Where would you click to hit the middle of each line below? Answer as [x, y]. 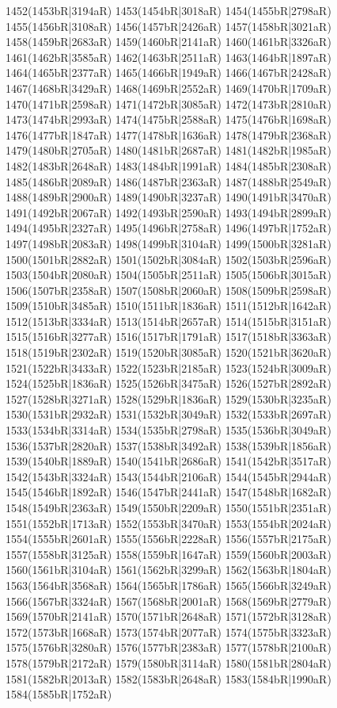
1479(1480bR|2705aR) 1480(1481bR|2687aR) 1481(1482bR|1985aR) [168, 150]
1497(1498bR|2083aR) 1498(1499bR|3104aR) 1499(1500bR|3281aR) [168, 243]
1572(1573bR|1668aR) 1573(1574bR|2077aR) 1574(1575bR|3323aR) [168, 631]
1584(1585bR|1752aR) [59, 694]
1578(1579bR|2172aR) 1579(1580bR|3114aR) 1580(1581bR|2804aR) [168, 662]
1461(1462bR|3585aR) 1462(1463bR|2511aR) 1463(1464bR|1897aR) [168, 57]
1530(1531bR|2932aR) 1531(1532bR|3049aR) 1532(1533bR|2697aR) [168, 414]
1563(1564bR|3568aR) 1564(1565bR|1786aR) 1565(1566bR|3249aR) [168, 585]
